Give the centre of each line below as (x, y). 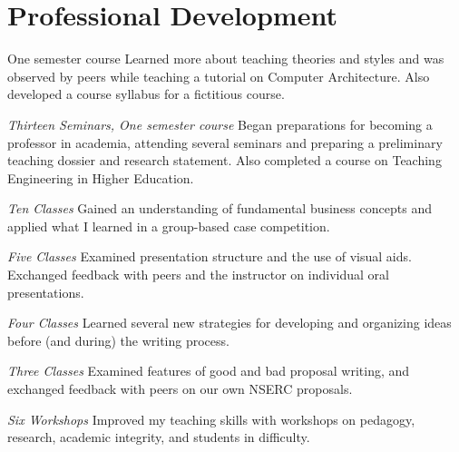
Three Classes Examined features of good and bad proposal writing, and (209, 371)
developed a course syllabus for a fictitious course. (146, 94)
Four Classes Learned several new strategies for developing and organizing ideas (229, 323)
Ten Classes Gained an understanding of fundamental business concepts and (220, 208)
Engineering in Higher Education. (101, 177)
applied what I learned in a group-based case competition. (169, 226)
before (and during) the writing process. (118, 340)
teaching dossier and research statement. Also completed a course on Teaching (225, 160)
